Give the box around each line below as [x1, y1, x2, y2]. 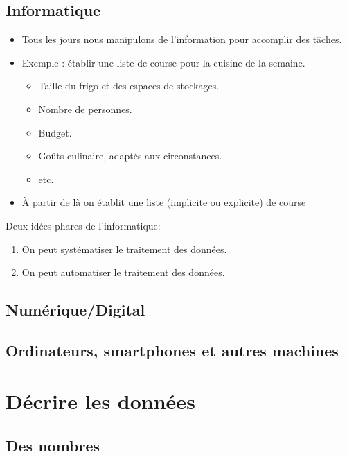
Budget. [38, 125, 72, 139]
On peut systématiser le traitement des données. [21, 241, 227, 256]
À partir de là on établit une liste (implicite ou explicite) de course [21, 195, 306, 209]
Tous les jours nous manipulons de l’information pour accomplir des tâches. [21, 32, 342, 46]
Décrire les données [6, 387, 195, 415]
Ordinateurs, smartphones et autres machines [6, 339, 339, 361]
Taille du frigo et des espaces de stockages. [38, 78, 220, 93]
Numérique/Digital [6, 299, 145, 320]
